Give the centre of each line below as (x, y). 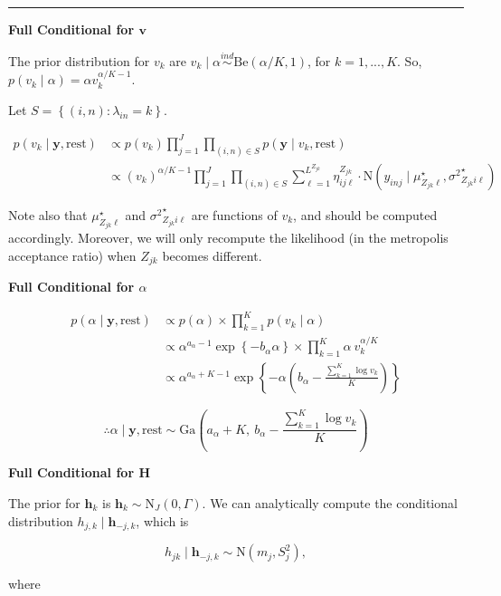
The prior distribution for (79, 60)
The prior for (44, 503)
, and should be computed (365, 214)
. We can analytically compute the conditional (330, 503)
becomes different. (212, 255)
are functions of (234, 214)
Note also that (48, 214)
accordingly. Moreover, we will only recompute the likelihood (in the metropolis (228, 238)
